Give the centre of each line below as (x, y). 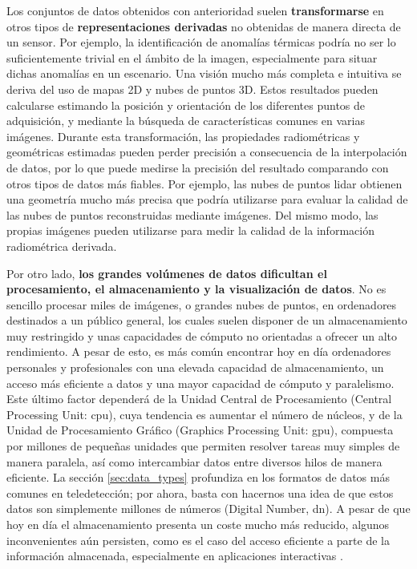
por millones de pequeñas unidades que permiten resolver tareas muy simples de (203, 446)
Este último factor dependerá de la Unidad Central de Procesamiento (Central (199, 399)
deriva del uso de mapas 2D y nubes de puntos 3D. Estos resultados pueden (192, 89)
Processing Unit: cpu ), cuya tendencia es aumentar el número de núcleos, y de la (204, 414)
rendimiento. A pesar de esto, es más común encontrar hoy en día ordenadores (199, 351)
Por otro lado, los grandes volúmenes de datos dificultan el (167, 273)
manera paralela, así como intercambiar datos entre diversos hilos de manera (194, 461)
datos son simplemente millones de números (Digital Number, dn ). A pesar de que (208, 508)
